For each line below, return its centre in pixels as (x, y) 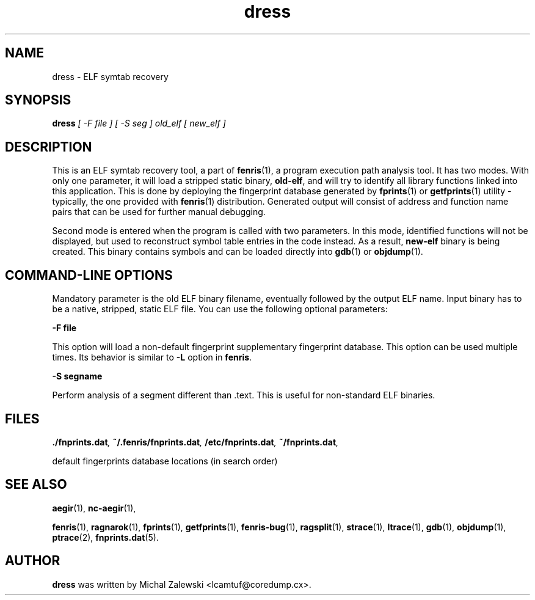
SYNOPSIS (38, 100)
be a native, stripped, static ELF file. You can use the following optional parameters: (220, 309)
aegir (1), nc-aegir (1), (94, 508)
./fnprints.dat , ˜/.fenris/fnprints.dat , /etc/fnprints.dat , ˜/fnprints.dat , (195, 442)
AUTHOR (33, 561)
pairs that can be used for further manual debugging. (159, 212)
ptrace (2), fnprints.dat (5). (105, 537)
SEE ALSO (36, 485)
